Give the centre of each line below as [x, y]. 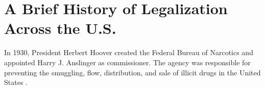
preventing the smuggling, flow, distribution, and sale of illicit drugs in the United [132, 72]
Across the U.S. [60, 28]
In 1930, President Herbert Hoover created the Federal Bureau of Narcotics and [129, 52]
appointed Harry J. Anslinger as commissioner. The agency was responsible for [127, 62]
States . [16, 82]
